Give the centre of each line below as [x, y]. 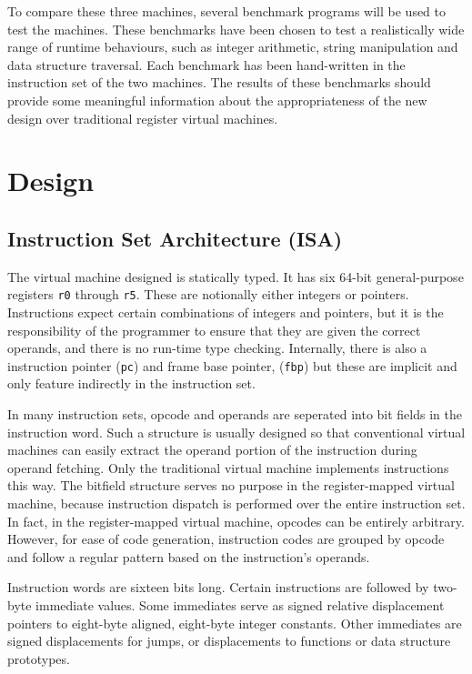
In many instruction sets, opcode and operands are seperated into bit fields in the [235, 414]
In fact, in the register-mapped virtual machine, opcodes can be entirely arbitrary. [236, 521]
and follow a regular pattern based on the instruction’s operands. [189, 556]
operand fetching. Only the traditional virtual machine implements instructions [228, 467]
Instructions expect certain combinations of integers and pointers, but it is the [226, 312]
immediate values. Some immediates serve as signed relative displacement [240, 604]
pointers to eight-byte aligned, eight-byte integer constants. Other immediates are [235, 623]
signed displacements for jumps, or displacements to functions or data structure [229, 641]
